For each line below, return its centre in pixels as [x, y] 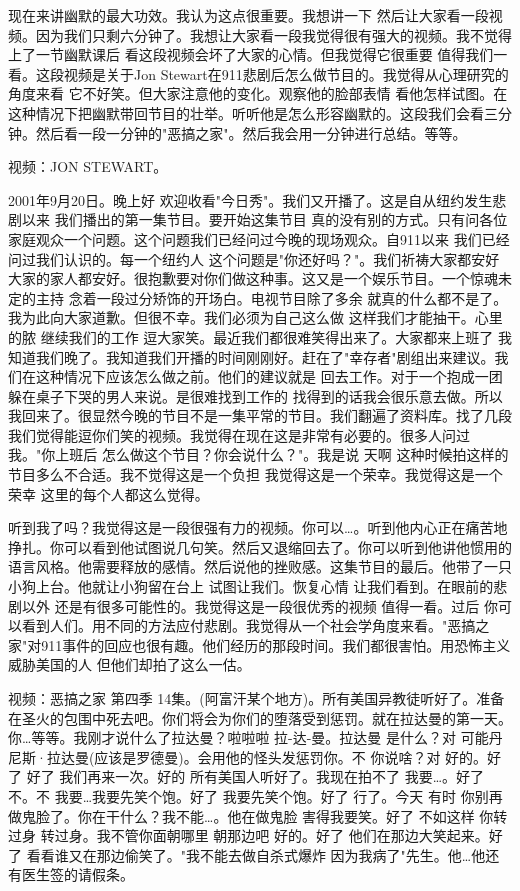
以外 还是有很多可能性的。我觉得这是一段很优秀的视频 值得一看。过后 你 [259, 605]
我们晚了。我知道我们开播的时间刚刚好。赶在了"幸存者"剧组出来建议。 [265, 356]
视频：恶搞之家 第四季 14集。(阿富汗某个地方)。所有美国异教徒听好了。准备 [256, 698]
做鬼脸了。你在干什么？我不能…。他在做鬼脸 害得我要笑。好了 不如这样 [241, 815]
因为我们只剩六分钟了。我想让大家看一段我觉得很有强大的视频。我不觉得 [273, 34]
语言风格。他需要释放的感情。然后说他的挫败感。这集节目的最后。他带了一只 [260, 566]
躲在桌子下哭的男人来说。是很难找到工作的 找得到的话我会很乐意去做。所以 [255, 395]
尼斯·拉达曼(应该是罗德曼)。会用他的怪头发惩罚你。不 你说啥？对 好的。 [248, 756]
